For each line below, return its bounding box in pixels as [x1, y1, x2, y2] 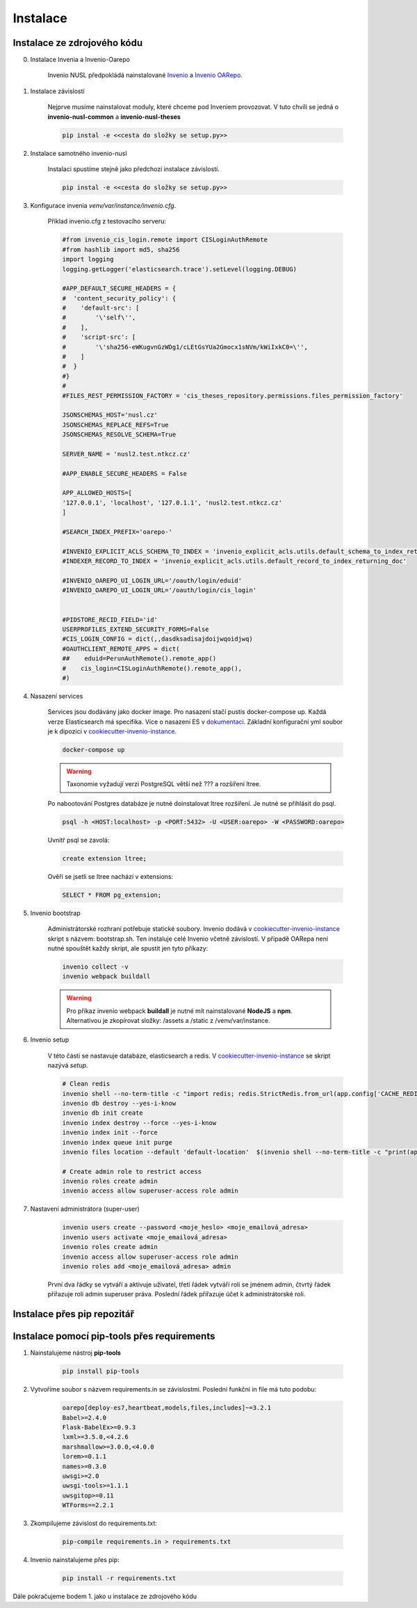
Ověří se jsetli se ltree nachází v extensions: [47, 872, 174, 880]
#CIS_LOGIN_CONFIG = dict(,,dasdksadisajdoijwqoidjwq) [62, 635, 253, 643]
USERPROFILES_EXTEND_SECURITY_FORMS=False [62, 625, 209, 633]
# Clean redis [62, 1080, 111, 1088]
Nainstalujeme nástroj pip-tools [30, 1348, 122, 1357]
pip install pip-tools [62, 1367, 140, 1376]
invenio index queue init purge [62, 1138, 173, 1146]
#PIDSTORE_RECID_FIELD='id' [62, 616, 158, 623]
